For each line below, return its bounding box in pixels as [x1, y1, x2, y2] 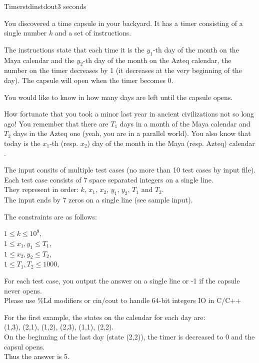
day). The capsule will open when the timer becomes [4, 74, 165, 85]
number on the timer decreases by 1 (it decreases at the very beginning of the [4, 65, 242, 75]
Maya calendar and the [4, 54, 74, 65]
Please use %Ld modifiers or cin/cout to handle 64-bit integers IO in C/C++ [4, 295, 241, 305]
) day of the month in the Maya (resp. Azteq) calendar [87, 137, 255, 148]
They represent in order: [4, 184, 78, 194]
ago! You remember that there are [4, 118, 108, 128]
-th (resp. [49, 137, 78, 148]
